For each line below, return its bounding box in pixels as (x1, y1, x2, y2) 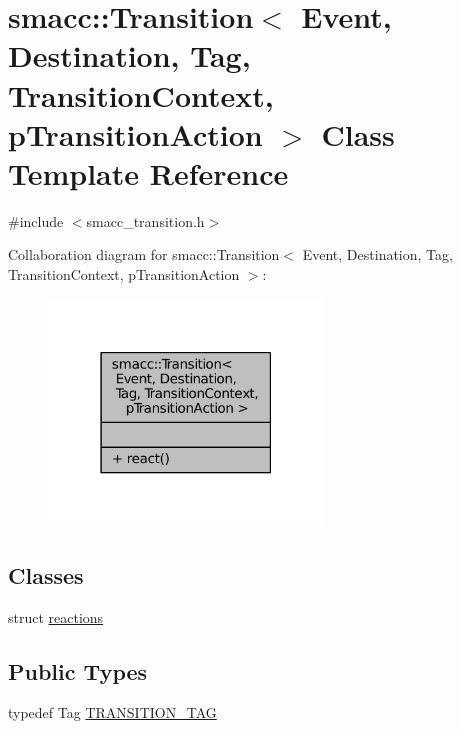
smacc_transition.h (86, 210, 205, 231)
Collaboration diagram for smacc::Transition (8, 244, 280, 265)
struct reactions (8, 606, 104, 627)
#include (8, 210, 64, 231)
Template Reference (8, 152, 289, 193)
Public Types (8, 655, 148, 686)
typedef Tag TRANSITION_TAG (8, 702, 217, 723)
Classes (8, 559, 84, 590)
